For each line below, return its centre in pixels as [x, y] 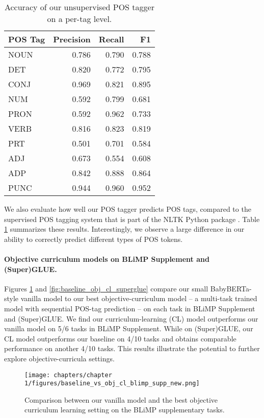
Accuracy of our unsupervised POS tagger [79, 7]
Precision [72, 39]
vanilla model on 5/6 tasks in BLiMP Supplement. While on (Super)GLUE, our [129, 328]
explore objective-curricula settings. [59, 358]
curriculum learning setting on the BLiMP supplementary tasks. [125, 410]
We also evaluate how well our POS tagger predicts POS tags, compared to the [128, 209]
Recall [111, 39]
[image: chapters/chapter [68, 375]
